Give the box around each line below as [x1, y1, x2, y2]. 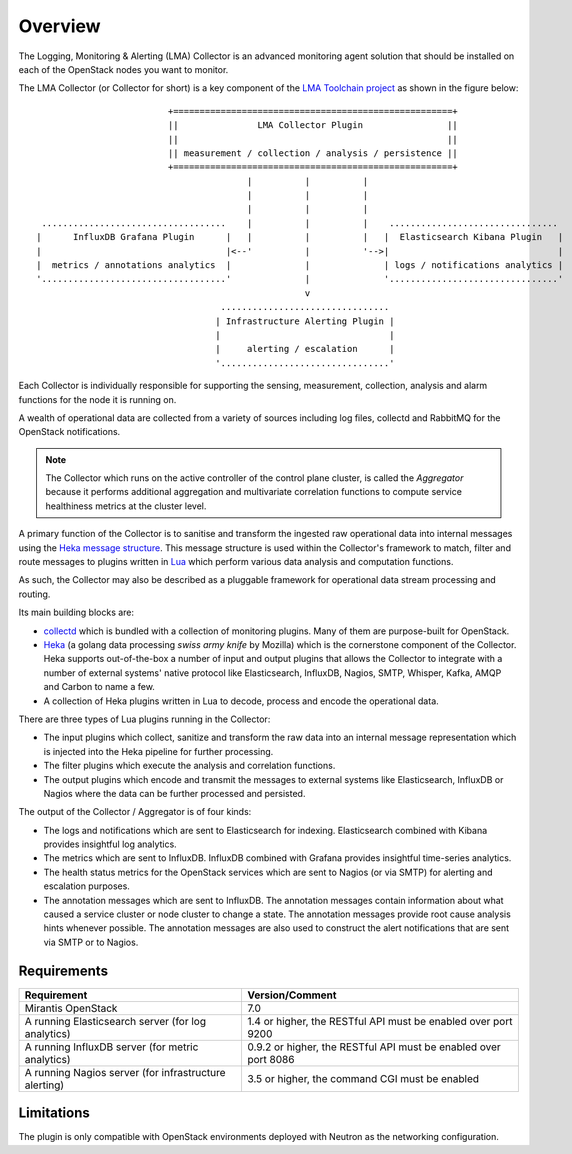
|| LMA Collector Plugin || [167, 120, 459, 131]
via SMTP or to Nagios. [43, 936, 139, 948]
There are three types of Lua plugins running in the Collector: [18, 713, 271, 725]
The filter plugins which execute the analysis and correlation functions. [43, 760, 336, 772]
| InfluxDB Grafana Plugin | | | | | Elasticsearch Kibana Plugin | [36, 231, 564, 243]
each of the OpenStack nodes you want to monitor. [18, 63, 229, 75]
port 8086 [246, 1052, 295, 1066]
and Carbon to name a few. [43, 681, 155, 693]
